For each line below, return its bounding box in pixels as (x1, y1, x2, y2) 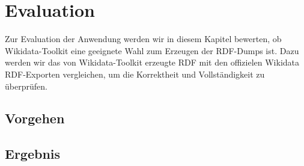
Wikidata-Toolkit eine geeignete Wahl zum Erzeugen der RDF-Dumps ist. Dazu (5, 44, 299, 57)
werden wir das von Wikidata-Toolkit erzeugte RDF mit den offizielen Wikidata (5, 56, 299, 69)
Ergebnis (5, 144, 61, 163)
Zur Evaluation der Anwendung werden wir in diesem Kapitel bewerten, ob (5, 32, 282, 45)
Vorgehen (5, 109, 65, 128)
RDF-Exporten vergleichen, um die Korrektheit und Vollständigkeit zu (5, 67, 265, 80)
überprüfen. (5, 79, 47, 92)
